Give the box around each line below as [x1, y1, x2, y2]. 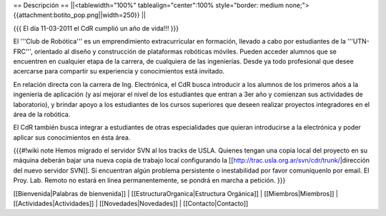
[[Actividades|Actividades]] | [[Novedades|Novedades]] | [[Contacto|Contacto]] [13, 200, 249, 208]
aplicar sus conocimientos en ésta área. [13, 133, 131, 142]
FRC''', [13, 47, 33, 56]
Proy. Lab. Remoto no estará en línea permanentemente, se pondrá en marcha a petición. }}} [13, 176, 286, 185]
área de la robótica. [13, 110, 71, 118]
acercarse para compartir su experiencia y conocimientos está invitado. [13, 67, 225, 76]
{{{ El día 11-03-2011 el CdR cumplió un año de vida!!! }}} [13, 24, 179, 32]
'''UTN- [347, 37, 370, 46]
